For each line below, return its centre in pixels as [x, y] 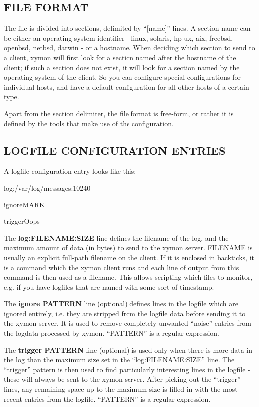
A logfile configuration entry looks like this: [70, 171]
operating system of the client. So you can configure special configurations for [122, 77]
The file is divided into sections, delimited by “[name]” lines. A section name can [127, 28]
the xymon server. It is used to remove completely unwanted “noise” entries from [128, 323]
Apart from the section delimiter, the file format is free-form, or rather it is [119, 113]
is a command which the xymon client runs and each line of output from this [122, 267]
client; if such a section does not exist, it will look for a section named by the [122, 67]
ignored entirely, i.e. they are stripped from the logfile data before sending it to [125, 313]
